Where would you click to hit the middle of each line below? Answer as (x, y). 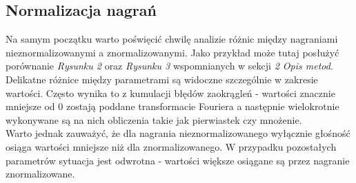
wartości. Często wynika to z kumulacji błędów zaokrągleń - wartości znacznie (170, 93)
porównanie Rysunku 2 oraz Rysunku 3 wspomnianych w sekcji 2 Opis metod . (169, 66)
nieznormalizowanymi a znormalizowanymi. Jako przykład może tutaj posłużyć (172, 52)
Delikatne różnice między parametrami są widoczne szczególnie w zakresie (162, 79)
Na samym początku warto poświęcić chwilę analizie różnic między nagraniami (172, 39)
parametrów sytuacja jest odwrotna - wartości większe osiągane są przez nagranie (178, 160)
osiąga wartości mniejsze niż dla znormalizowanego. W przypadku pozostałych (171, 146)
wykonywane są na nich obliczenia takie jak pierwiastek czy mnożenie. (154, 119)
